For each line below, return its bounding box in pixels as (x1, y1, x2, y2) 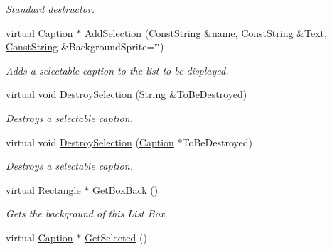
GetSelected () (84, 229, 147, 244)
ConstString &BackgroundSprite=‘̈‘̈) (6, 39, 164, 54)
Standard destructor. (6, 1, 95, 16)
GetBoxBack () (92, 182, 159, 197)
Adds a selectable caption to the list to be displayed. (6, 62, 229, 77)
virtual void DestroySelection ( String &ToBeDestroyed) (6, 87, 247, 102)
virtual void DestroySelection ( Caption (6, 134, 174, 149)
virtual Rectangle (6, 182, 81, 197)
